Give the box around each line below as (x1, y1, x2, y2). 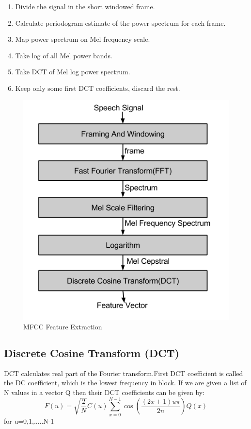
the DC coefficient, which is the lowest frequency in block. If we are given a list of (4, 378, 247, 388)
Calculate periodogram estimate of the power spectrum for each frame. (15, 17, 226, 28)
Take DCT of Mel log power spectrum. (15, 67, 130, 77)
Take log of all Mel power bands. (15, 50, 112, 60)
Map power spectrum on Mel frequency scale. (15, 34, 150, 44)
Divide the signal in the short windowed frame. (15, 1, 155, 11)
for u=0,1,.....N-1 (4, 415, 54, 426)
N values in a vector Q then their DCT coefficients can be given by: (4, 387, 205, 397)
